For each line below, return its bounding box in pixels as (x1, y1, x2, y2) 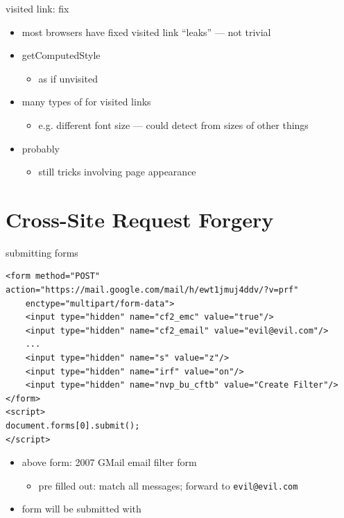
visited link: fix (6, 1, 69, 15)
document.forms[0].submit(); (6, 421, 140, 431)
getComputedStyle (21, 48, 101, 62)
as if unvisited (38, 71, 98, 85)
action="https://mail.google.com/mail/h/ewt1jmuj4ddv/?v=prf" (6, 285, 299, 295)
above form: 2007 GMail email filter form (21, 455, 197, 469)
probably (21, 141, 60, 155)
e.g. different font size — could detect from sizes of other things (38, 117, 309, 132)
